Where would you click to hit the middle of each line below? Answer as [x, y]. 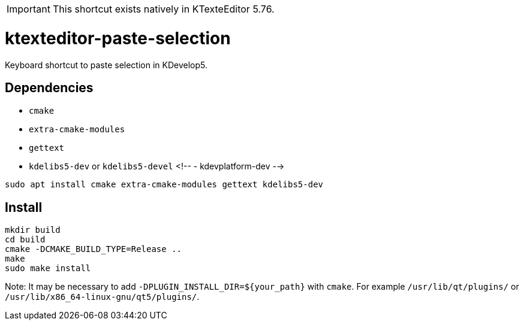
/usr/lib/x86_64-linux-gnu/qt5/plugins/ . [102, 297]
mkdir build [33, 230]
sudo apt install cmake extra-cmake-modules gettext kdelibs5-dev [164, 185]
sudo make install [48, 268]
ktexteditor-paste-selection [118, 38]
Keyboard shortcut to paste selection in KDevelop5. [106, 65]
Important [28, 9]
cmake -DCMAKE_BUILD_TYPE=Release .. [94, 249]
